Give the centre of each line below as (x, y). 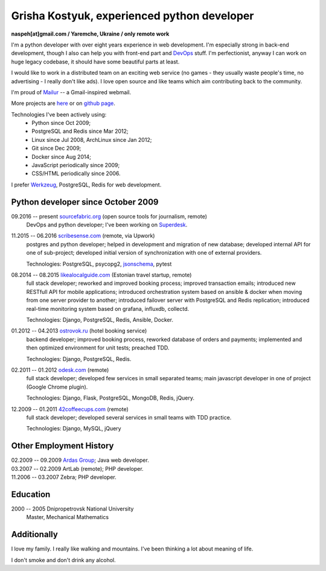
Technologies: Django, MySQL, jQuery (74, 429)
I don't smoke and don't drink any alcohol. (63, 560)
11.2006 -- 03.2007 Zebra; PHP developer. (64, 477)
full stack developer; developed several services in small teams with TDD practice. (129, 417)
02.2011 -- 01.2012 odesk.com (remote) (60, 370)
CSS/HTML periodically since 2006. (76, 174)
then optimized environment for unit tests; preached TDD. (98, 348)
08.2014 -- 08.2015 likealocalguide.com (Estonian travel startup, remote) (101, 275)
